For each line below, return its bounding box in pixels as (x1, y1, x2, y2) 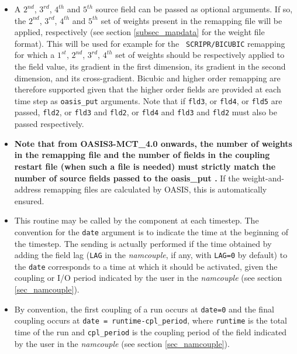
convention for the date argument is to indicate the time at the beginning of (14, 225, 289, 238)
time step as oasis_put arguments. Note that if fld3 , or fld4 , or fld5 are (14, 94, 282, 106)
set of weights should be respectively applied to (115, 49, 285, 61)
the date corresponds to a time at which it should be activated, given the (14, 260, 278, 272)
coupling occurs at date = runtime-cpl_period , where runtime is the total (14, 314, 287, 326)
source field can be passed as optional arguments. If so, (95, 3, 293, 15)
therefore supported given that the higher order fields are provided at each (14, 83, 281, 95)
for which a (14, 49, 55, 61)
